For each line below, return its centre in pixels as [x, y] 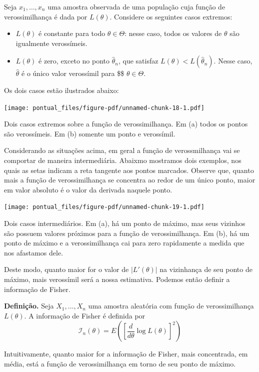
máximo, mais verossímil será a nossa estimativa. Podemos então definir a [117, 279]
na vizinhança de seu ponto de [206, 269]
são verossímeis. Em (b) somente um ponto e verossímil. [90, 133]
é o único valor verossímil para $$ [73, 73]
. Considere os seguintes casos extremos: [171, 16]
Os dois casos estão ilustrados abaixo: [61, 90]
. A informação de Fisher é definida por [85, 315]
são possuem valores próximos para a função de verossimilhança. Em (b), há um [127, 233]
